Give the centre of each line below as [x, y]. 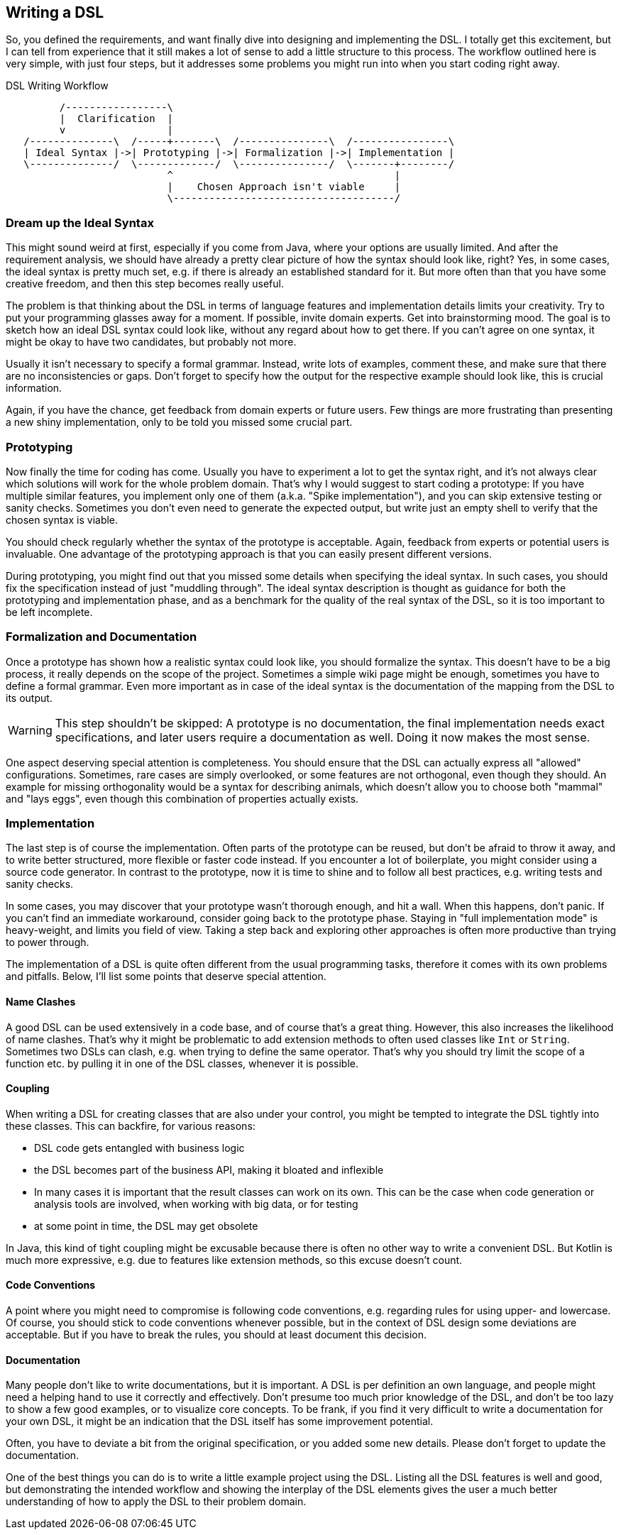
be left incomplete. [49, 612]
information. [34, 388]
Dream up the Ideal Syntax [80, 222]
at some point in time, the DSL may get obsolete [146, 1226]
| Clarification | [116, 119]
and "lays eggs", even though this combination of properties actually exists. [182, 798]
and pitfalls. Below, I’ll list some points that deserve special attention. [166, 976]
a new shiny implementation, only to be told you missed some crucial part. [179, 422]
